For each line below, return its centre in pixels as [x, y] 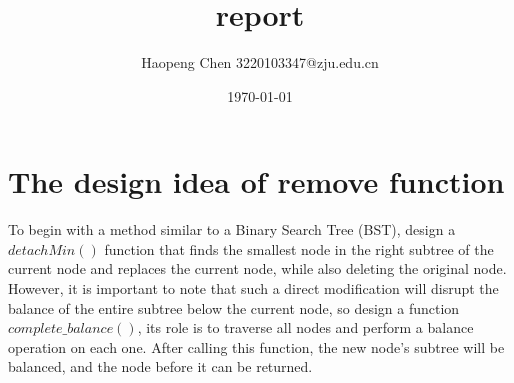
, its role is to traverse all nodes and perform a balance [305, 327]
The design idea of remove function [256, 181]
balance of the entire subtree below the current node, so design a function [234, 307]
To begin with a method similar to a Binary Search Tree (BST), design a [232, 229]
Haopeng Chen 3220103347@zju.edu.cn [260, 62]
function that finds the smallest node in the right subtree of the [299, 248]
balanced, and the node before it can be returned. [160, 366]
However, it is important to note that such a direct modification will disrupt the [253, 288]
